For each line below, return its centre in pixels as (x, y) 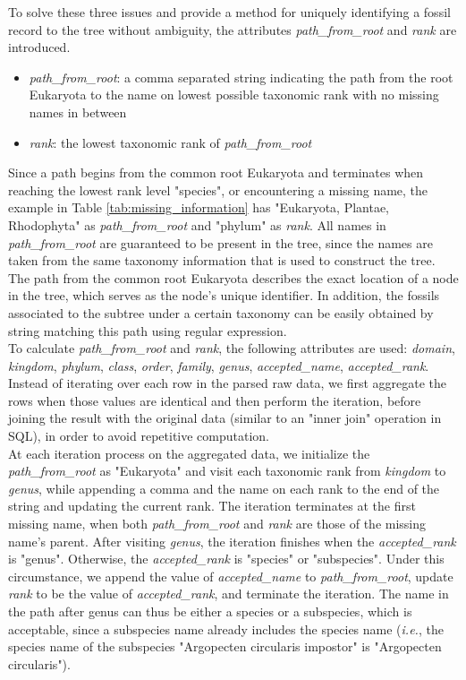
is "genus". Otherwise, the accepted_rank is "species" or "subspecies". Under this (226, 559)
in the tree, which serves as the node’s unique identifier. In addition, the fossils (224, 295)
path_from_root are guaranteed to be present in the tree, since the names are (220, 242)
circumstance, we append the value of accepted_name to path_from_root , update (231, 576)
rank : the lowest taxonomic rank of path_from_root (170, 142)
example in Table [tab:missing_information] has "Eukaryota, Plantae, (199, 207)
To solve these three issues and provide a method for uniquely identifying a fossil (229, 12)
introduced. (39, 47)
